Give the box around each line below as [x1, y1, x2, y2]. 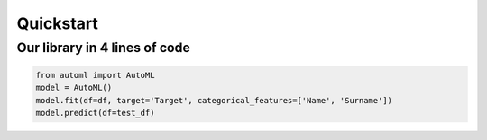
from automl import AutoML [35, 70, 155, 80]
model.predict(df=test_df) [35, 108, 155, 118]
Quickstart [16, 13, 99, 33]
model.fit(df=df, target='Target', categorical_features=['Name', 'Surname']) [35, 95, 392, 105]
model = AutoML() [35, 83, 113, 93]
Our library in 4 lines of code [16, 39, 191, 56]
